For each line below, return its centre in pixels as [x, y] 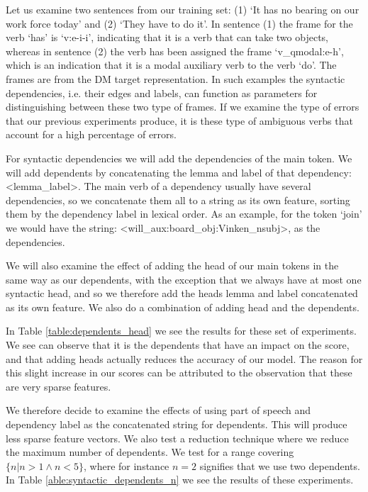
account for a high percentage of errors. [91, 134]
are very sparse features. [58, 386]
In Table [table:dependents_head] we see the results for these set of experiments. [181, 331]
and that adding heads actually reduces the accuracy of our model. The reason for [184, 358]
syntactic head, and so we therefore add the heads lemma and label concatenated [182, 293]
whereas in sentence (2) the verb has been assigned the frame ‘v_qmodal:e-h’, [175, 51]
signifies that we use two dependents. [280, 465]
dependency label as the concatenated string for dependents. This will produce [177, 424]
